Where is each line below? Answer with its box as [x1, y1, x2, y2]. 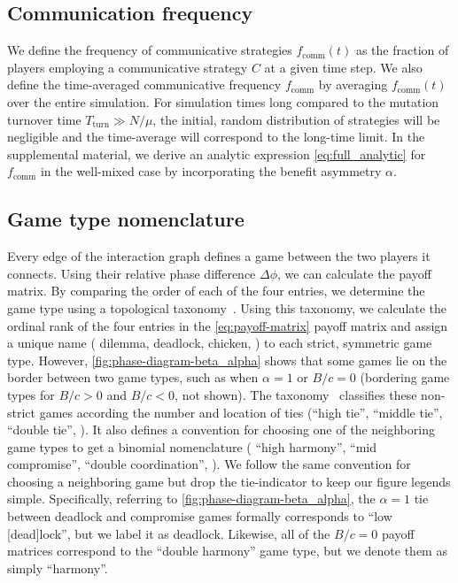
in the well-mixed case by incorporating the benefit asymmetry [40, 162, 382, 180]
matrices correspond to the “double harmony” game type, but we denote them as [7, 541, 447, 560]
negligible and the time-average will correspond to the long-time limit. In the [7, 127, 425, 146]
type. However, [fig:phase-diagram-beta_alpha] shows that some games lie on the [7, 350, 447, 369]
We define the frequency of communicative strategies [7, 41, 292, 59]
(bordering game [360, 368, 450, 387]
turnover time [7, 110, 82, 128]
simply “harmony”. [7, 558, 108, 577]
